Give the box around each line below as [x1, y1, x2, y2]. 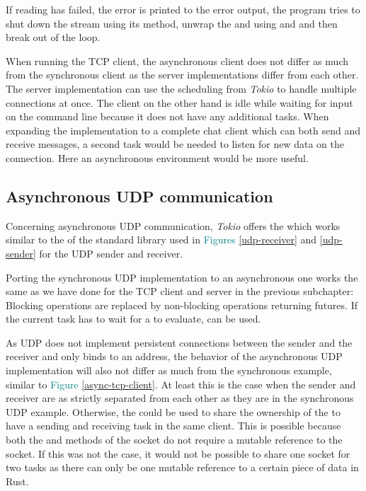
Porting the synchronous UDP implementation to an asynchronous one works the [6, 270, 358, 284]
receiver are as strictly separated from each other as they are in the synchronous [6, 391, 354, 405]
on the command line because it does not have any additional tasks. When [6, 109, 329, 124]
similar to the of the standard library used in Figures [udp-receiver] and [6, 232, 317, 247]
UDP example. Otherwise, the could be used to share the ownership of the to [6, 404, 341, 419]
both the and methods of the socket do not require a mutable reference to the [6, 432, 343, 447]
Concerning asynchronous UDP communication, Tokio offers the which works [6, 218, 341, 233]
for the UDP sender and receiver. [39, 245, 183, 260]
